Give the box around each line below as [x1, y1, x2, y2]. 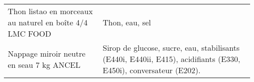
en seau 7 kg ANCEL [8, 59, 81, 70]
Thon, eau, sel [103, 17, 151, 28]
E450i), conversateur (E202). [103, 64, 201, 76]
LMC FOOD [8, 28, 51, 39]
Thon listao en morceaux [8, 5, 93, 17]
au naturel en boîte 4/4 [8, 17, 88, 28]
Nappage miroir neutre [8, 47, 85, 59]
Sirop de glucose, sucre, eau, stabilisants [103, 42, 240, 53]
